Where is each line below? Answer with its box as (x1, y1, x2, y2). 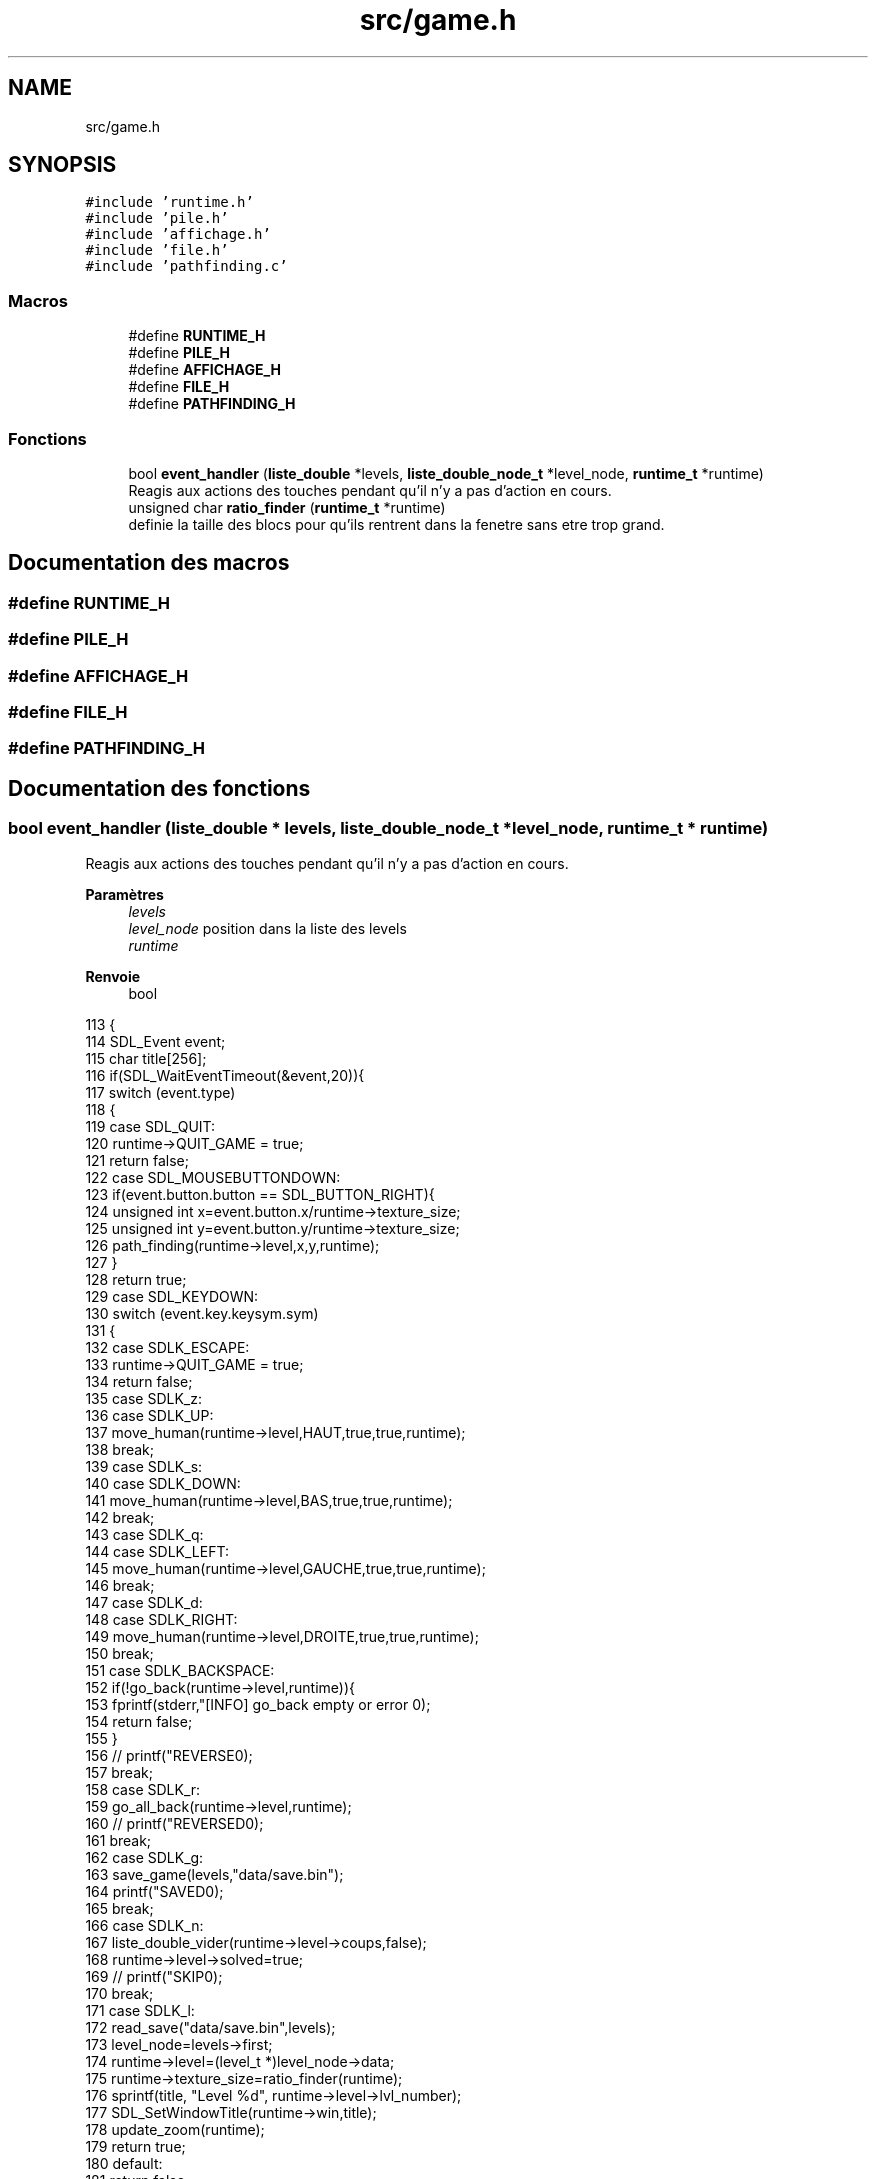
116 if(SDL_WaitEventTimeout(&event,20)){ (85, 1066, 365, 1084)
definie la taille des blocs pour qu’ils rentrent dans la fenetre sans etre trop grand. (128, 515, 665, 533)
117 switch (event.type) (85, 1083, 236, 1101)
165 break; (85, 1899, 154, 1917)
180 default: (85, 2154, 163, 2172)
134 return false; (85, 1372, 193, 1390)
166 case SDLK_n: (85, 1916, 204, 1934)
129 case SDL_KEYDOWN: (85, 1287, 259, 1305)
